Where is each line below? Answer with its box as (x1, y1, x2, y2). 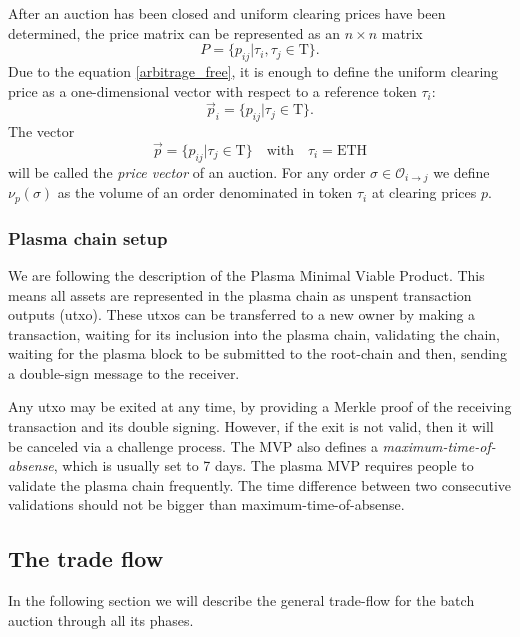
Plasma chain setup (8, 225, 168, 250)
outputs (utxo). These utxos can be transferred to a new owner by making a (8, 304, 476, 325)
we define (433, 161, 490, 182)
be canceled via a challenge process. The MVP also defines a (8, 435, 378, 456)
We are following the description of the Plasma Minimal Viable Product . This (8, 264, 485, 285)
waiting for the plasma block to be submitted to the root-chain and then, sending (8, 343, 507, 364)
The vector (8, 121, 75, 142)
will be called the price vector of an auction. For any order (8, 161, 366, 182)
